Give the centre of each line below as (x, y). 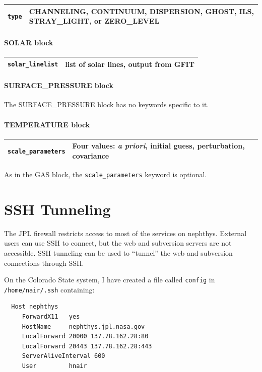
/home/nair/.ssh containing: (49, 289)
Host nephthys (35, 307)
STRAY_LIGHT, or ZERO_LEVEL (94, 21)
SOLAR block (29, 42)
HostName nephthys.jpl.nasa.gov (83, 326)
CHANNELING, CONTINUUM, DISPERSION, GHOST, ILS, (142, 11)
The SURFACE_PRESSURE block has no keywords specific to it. (107, 104)
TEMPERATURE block (47, 124)
